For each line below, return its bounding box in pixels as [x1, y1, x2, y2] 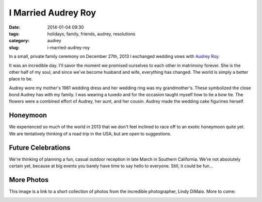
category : [9, 38, 30, 44]
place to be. [9, 76, 33, 82]
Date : [9, 24, 20, 30]
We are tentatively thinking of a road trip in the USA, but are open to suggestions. [9, 131, 172, 136]
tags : [9, 31, 20, 36]
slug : [9, 44, 19, 50]
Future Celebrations [9, 143, 71, 151]
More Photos [9, 175, 49, 184]
